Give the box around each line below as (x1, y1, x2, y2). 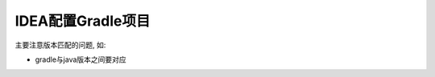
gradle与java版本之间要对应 (35, 55, 126, 64)
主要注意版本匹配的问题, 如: (14, 40, 106, 50)
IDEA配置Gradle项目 (14, 12, 151, 30)
